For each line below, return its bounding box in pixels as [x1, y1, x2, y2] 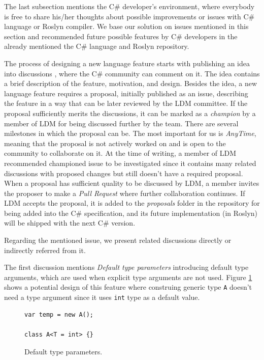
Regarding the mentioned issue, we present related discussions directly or [4, 235, 232, 245]
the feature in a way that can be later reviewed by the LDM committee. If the [4, 98, 248, 108]
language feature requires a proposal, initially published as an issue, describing [4, 88, 248, 98]
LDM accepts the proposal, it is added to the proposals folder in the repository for [4, 198, 260, 208]
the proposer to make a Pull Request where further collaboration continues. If [4, 187, 245, 198]
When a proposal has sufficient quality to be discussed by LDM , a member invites [4, 178, 259, 188]
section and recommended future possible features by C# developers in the [4, 31, 238, 41]
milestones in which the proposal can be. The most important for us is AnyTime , [4, 128, 256, 139]
